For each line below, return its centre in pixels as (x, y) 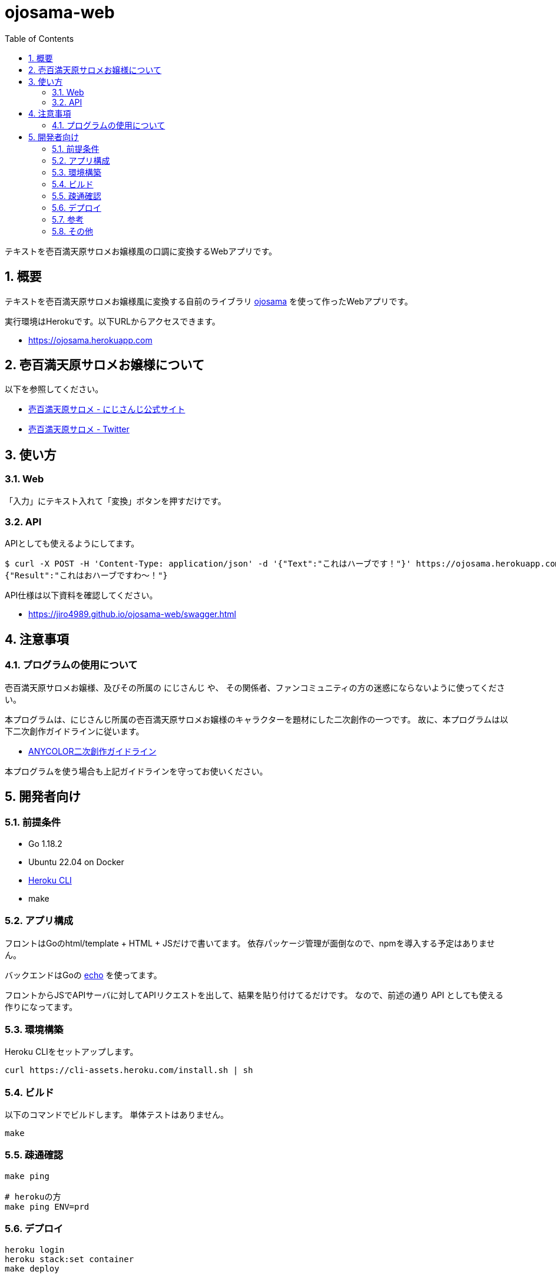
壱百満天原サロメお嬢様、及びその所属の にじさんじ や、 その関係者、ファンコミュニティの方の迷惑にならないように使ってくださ (255, 687)
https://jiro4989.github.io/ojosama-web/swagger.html (132, 614)
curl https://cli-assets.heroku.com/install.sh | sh (129, 1070)
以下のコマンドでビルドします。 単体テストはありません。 (117, 1115)
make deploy (32, 1268)
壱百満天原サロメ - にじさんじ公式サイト (107, 409)
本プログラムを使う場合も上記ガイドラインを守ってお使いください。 (136, 771)
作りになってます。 (41, 1006)
